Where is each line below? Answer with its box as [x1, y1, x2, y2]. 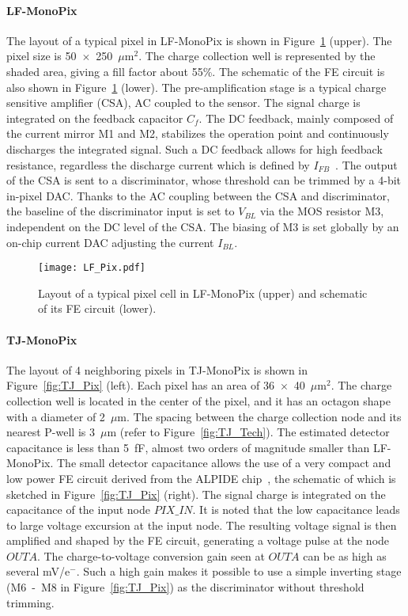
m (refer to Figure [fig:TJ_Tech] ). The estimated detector [107, 424, 390, 440]
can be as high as [303, 547, 387, 564]
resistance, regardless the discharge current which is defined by [6, 156, 310, 173]
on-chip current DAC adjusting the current [6, 234, 214, 250]
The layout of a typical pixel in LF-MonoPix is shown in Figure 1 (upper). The [6, 32, 392, 48]
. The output [335, 156, 398, 173]
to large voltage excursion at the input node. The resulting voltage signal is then [6, 516, 397, 533]
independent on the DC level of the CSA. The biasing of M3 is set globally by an [6, 218, 399, 234]
